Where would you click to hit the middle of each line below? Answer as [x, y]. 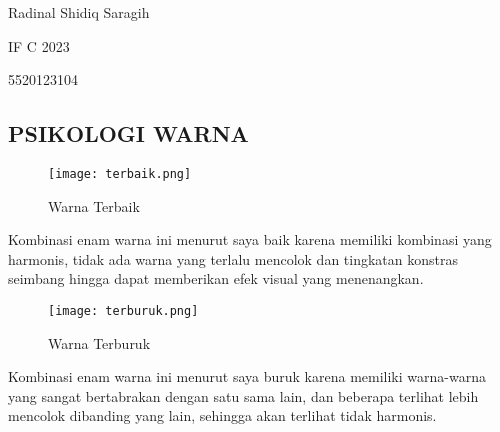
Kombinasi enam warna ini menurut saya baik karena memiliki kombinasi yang [250, 239]
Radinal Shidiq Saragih [79, 12]
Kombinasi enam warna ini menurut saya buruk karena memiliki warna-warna [247, 376]
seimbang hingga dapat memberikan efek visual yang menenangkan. [216, 278]
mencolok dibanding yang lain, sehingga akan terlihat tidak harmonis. [222, 415]
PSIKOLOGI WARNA [128, 133]
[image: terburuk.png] [123, 311]
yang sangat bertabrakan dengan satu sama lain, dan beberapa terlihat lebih [243, 395]
